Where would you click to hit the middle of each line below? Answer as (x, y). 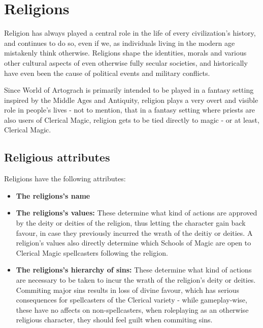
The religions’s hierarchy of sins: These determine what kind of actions (134, 270)
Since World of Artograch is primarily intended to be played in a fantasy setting (129, 90)
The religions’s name (53, 195)
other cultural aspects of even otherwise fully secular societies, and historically (126, 62)
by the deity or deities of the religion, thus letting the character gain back (131, 223)
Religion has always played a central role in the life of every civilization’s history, (130, 33)
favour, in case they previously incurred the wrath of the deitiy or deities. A (134, 233)
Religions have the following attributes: (65, 179)
